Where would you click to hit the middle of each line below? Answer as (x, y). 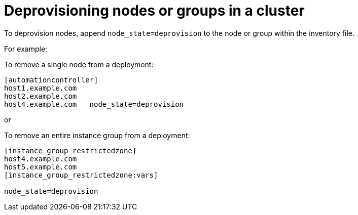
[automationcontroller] (51, 80)
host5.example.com (41, 167)
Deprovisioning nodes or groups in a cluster (154, 11)
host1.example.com (41, 88)
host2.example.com (41, 96)
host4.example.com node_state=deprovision (94, 104)
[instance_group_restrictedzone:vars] (81, 175)
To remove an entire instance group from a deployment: (97, 135)
